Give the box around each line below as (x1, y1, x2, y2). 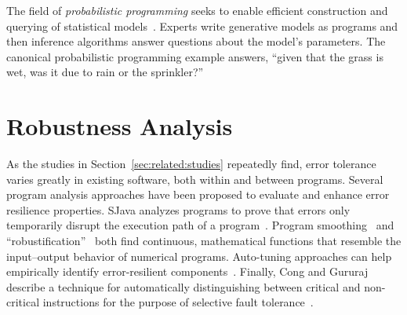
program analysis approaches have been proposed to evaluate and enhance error (6, 186, 390, 203)
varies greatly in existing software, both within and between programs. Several (6, 170, 383, 187)
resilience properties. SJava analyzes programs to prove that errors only (6, 201, 351, 218)
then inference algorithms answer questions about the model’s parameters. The (6, 33, 386, 49)
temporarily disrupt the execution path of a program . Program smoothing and (6, 217, 394, 233)
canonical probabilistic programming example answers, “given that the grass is (6, 48, 383, 64)
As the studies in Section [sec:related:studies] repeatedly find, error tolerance (6, 156, 376, 172)
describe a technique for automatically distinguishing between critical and (6, 278, 361, 295)
